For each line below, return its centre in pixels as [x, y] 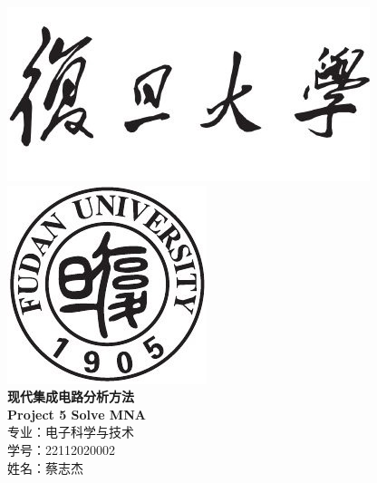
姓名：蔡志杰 [45, 467]
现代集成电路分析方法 [71, 396]
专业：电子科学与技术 [71, 432]
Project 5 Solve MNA [77, 414]
